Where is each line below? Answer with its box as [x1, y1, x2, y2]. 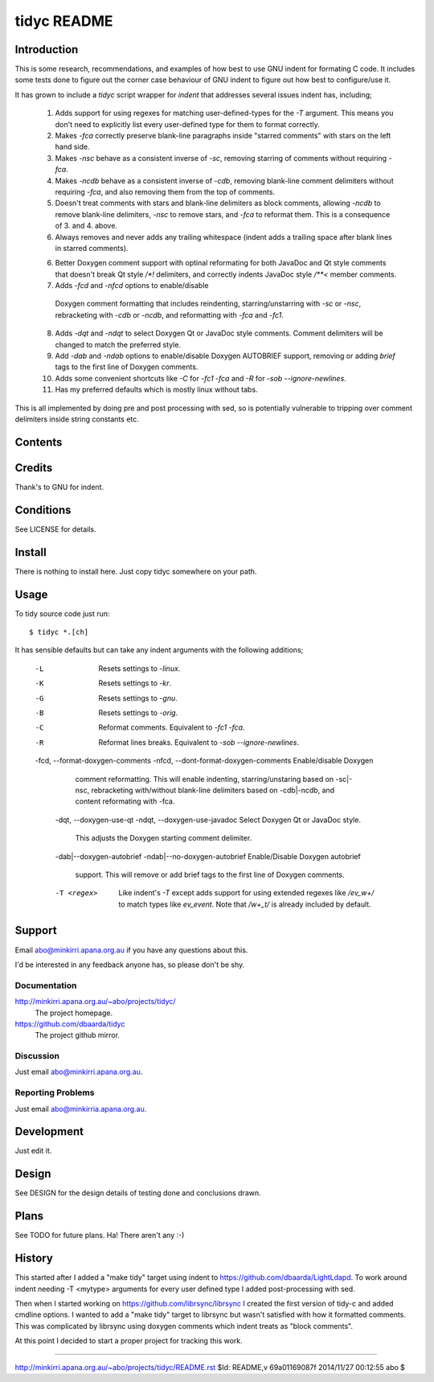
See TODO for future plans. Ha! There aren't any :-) [14, 1231, 185, 1240]
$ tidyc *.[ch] [29, 627, 89, 637]
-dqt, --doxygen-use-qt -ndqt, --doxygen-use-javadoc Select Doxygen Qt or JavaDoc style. [55, 815, 362, 825]
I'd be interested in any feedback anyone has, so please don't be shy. [14, 960, 245, 969]
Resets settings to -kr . [98, 678, 172, 688]
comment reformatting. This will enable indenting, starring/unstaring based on [75, 774, 334, 784]
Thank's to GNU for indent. [14, 482, 104, 492]
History [14, 1252, 54, 1265]
